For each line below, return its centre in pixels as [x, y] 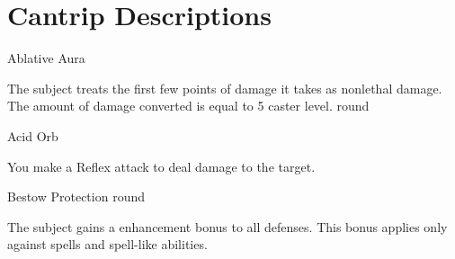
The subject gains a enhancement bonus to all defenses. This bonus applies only [227, 226]
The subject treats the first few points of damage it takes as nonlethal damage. [225, 88]
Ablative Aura [46, 58]
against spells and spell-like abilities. [107, 244]
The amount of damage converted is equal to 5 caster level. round [188, 106]
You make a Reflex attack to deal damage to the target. [161, 166]
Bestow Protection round [76, 196]
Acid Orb [33, 135]
